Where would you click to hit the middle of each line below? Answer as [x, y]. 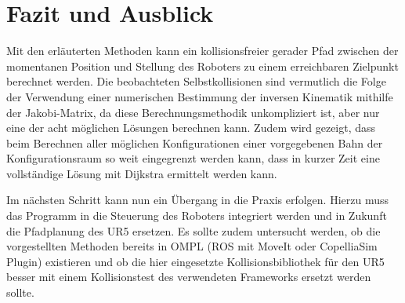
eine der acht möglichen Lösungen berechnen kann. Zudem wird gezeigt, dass [191, 128]
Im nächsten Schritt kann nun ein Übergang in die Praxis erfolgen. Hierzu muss [197, 200]
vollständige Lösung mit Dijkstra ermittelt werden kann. [142, 173]
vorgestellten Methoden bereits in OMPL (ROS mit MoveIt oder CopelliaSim [192, 246]
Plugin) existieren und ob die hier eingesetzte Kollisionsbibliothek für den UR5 [195, 261]
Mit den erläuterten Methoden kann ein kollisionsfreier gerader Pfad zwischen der [202, 51]
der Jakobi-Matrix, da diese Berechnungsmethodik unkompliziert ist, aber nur [193, 112]
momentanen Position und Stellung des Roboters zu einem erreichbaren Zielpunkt [202, 66]
